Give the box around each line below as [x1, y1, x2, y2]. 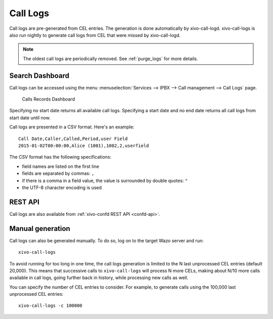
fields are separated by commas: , [22, 170, 95, 176]
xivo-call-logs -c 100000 [18, 303, 83, 308]
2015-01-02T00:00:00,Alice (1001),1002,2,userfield [18, 143, 149, 149]
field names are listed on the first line [22, 163, 100, 169]
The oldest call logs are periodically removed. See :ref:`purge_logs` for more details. [23, 56, 198, 62]
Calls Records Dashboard [22, 96, 75, 102]
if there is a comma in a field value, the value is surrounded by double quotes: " [22, 177, 188, 184]
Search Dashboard [9, 71, 70, 80]
